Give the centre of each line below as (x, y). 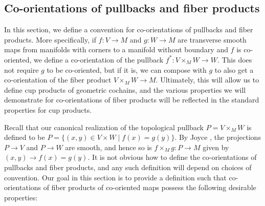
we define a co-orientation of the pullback (98, 59)
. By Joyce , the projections (218, 137)
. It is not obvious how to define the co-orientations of (172, 157)
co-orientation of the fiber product (58, 80)
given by (216, 147)
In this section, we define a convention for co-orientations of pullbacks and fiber (129, 29)
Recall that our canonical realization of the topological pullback (104, 127)
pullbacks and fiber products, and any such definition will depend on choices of (128, 167)
